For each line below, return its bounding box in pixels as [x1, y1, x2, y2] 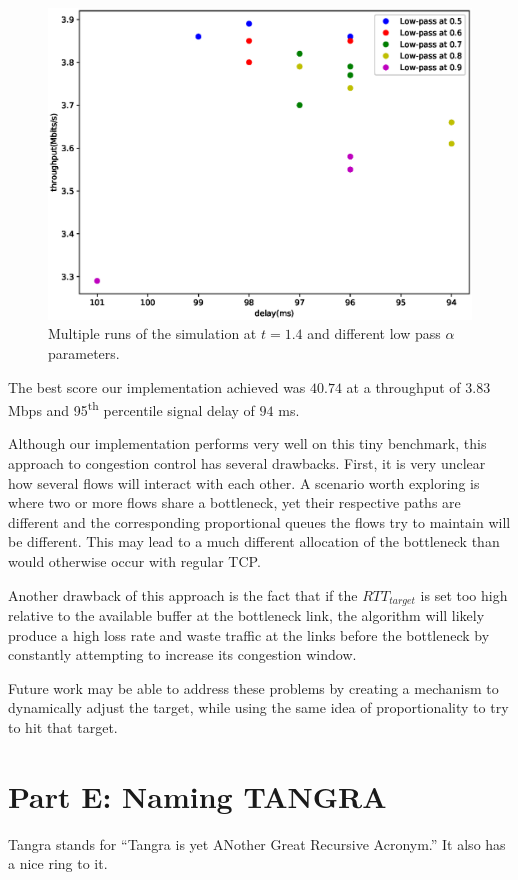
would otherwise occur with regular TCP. [8, 550, 261, 571]
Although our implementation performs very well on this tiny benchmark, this [8, 433, 487, 454]
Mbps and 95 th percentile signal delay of [8, 397, 255, 420]
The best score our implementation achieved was [8, 376, 306, 397]
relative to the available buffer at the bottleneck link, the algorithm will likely [8, 605, 485, 626]
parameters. [48, 342, 120, 363]
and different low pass [307, 323, 441, 344]
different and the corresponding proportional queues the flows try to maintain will [8, 511, 511, 532]
